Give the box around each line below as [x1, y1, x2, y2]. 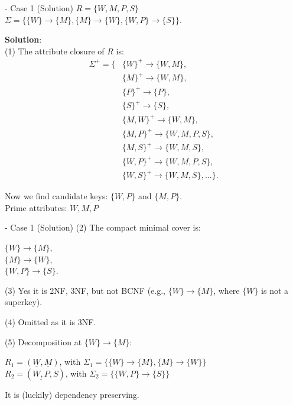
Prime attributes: [5, 201, 67, 213]
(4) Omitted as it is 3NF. [5, 315, 96, 328]
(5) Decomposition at [5, 335, 82, 348]
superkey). [5, 296, 43, 308]
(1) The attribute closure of [5, 44, 105, 57]
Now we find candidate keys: [5, 190, 108, 202]
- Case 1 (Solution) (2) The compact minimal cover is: [5, 221, 201, 234]
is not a [261, 284, 289, 296]
